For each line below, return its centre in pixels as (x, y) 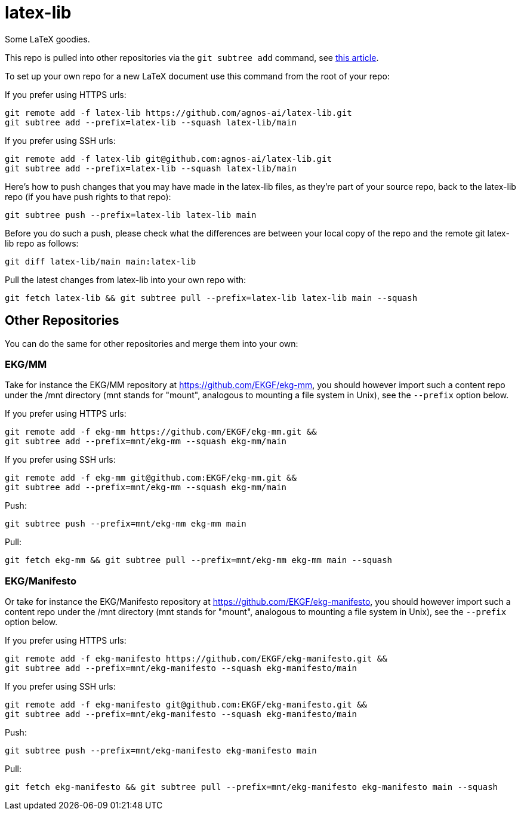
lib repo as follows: (42, 243)
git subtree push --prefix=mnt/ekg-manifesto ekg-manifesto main (161, 751)
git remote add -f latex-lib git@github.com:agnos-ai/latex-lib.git (168, 159)
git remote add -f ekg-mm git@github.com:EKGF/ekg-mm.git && (151, 478)
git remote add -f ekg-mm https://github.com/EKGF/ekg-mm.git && (161, 432)
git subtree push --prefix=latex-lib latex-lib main (131, 215)
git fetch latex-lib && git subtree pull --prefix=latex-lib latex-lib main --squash (211, 298)
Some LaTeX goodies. (47, 39)
